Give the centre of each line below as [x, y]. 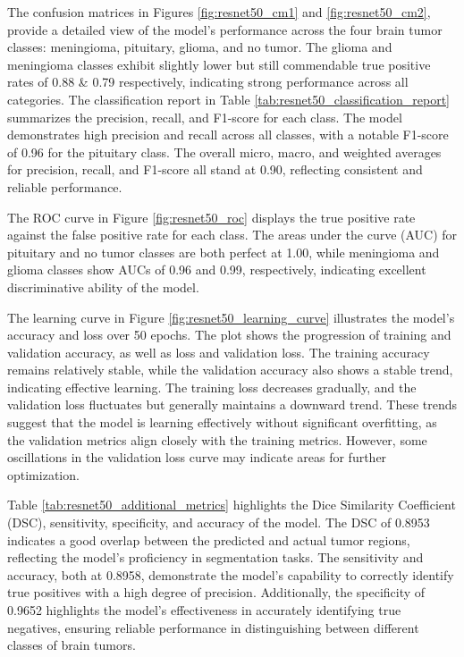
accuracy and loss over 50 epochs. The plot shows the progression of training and [229, 335]
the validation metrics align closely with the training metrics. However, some [217, 439]
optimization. [43, 474]
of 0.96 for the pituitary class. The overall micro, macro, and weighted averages [224, 152]
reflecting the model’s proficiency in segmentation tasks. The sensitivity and [215, 557]
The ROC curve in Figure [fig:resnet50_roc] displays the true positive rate [211, 217]
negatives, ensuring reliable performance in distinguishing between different [213, 627]
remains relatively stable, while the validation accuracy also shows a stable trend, [230, 370]
